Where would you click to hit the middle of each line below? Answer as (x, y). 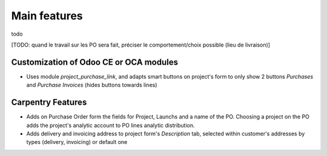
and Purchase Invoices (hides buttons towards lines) (92, 85)
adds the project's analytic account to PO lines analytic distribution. (111, 125)
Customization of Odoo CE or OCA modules (95, 62)
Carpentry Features (49, 102)
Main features (47, 16)
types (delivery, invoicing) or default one (77, 142)
